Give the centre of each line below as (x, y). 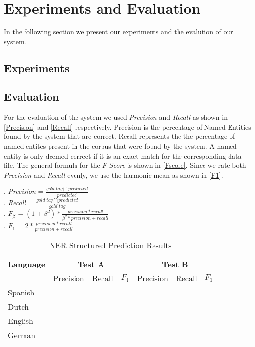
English (21, 321)
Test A (91, 264)
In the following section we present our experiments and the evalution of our (119, 32)
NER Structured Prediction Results (110, 245)
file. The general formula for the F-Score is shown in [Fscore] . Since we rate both (125, 165)
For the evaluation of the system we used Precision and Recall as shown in (116, 117)
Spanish (21, 293)
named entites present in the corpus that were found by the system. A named (120, 146)
